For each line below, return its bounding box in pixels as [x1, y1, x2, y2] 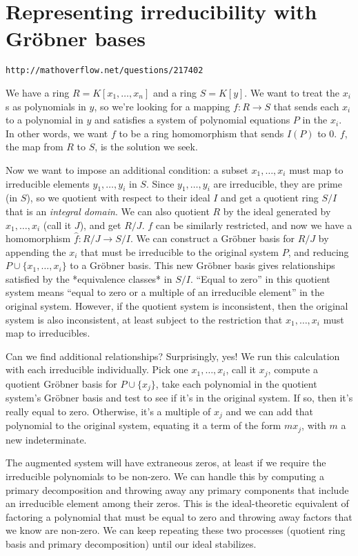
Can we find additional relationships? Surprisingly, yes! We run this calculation [6, 348, 340, 363]
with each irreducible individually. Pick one [6, 362, 188, 377]
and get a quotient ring [221, 190, 319, 205]
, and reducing [288, 244, 349, 259]
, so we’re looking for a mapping [94, 99, 230, 113]
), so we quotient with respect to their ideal [26, 190, 210, 205]
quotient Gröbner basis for [6, 376, 117, 390]
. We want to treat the [244, 85, 340, 99]
